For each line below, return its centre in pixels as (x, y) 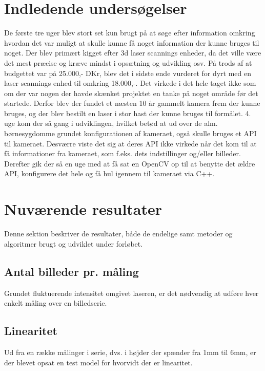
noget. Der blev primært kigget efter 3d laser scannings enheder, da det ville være (133, 53)
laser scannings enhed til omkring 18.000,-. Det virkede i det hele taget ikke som (130, 83)
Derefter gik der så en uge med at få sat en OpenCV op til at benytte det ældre (130, 163)
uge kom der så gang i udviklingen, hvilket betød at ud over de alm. (111, 123)
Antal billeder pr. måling (72, 271)
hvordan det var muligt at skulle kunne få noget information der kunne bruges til (132, 42)
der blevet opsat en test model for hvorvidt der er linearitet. (98, 362)
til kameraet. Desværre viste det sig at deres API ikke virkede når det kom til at (130, 143)
